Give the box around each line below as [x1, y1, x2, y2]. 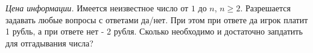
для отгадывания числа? [5, 36, 93, 49]
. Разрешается [240, 2, 291, 14]
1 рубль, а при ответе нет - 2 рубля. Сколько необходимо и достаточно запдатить [5, 25, 303, 38]
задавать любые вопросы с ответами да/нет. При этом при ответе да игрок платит [5, 13, 308, 26]
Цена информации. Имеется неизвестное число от [5, 2, 189, 14]
